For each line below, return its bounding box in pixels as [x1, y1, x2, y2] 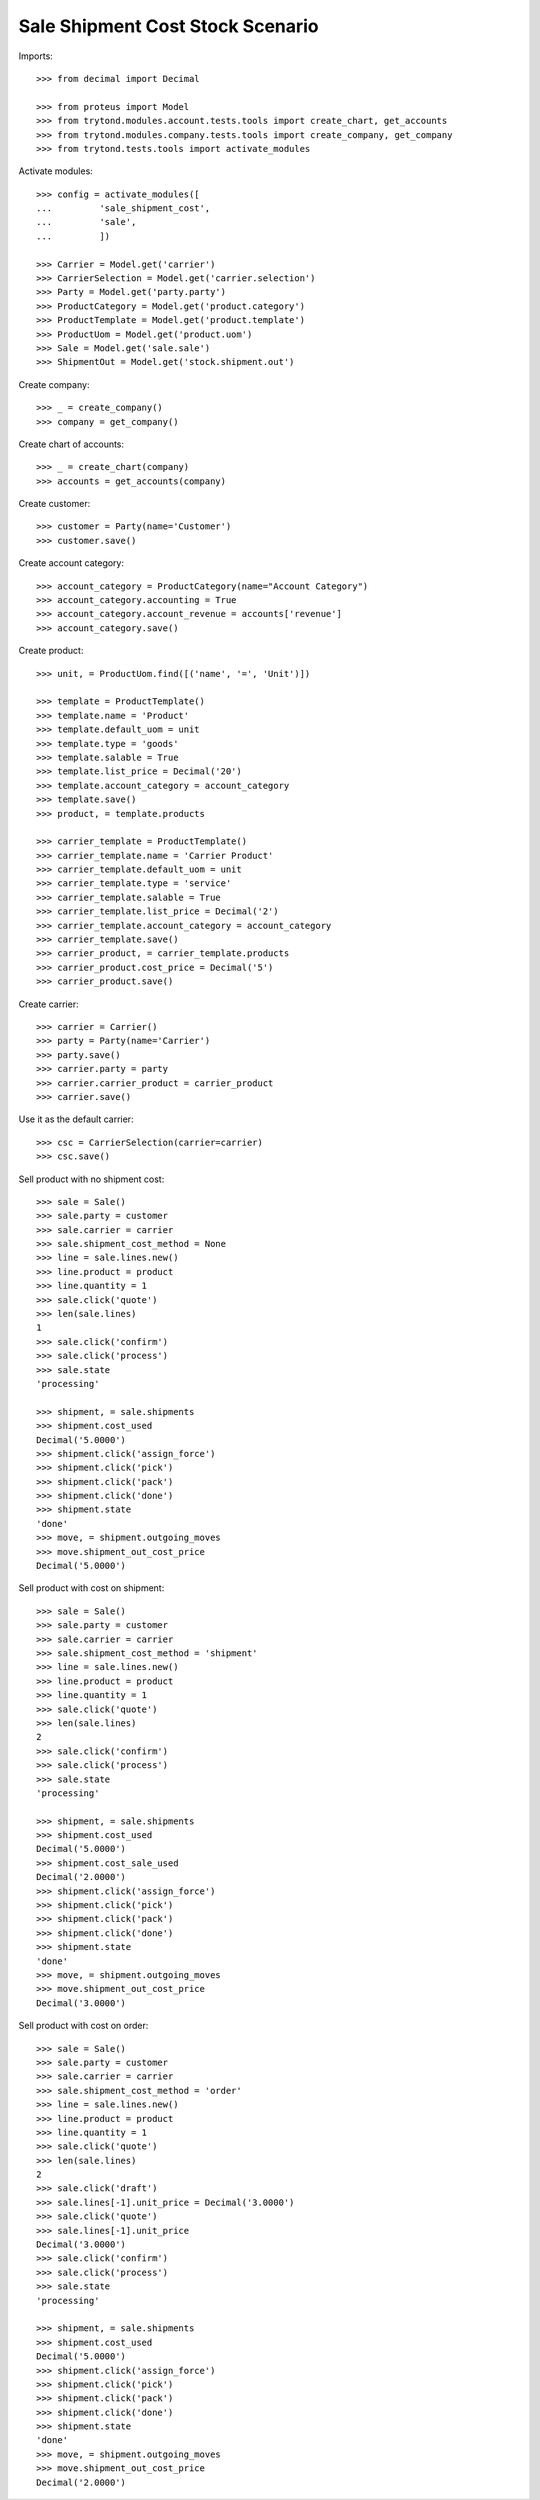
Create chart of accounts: [18, 438, 125, 450]
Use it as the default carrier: [18, 1113, 134, 1125]
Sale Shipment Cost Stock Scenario [18, 15, 319, 37]
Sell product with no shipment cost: [18, 1173, 165, 1185]
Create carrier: [18, 998, 79, 1010]
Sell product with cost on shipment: [18, 1582, 165, 1594]
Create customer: [18, 498, 91, 510]
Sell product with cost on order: [18, 2020, 149, 2032]
